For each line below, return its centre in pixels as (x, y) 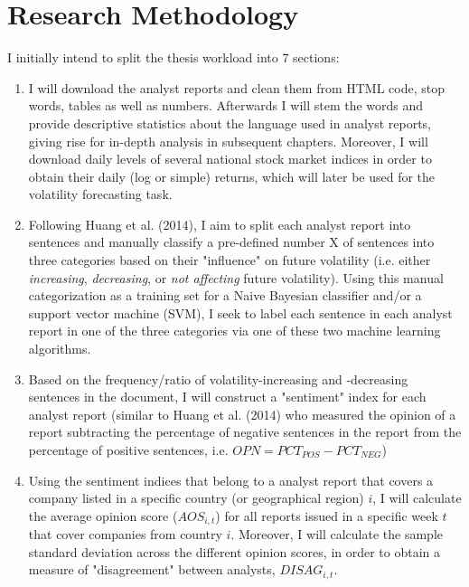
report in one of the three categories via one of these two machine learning (234, 331)
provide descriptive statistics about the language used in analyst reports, (230, 123)
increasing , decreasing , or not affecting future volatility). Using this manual (236, 277)
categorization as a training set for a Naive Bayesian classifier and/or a (225, 295)
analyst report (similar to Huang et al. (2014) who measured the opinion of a (242, 414)
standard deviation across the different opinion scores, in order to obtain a (234, 551)
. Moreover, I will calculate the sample (337, 534)
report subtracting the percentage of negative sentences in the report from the (245, 432)
